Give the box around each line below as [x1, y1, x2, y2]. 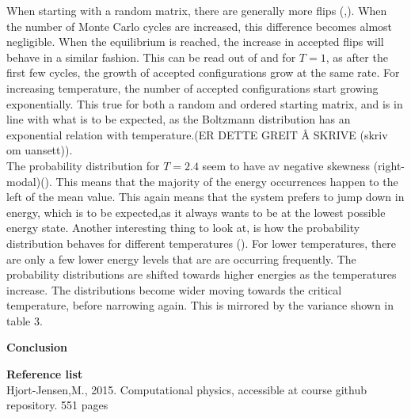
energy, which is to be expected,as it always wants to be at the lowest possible [6, 203, 386, 220]
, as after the [325, 48, 388, 65]
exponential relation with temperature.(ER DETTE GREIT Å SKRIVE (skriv [6, 126, 388, 142]
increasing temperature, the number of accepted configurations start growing [6, 79, 379, 96]
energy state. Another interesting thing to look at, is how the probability [6, 219, 360, 236]
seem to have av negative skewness [202, 157, 371, 173]
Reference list [6, 366, 83, 382]
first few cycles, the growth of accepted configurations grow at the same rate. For [6, 64, 400, 81]
